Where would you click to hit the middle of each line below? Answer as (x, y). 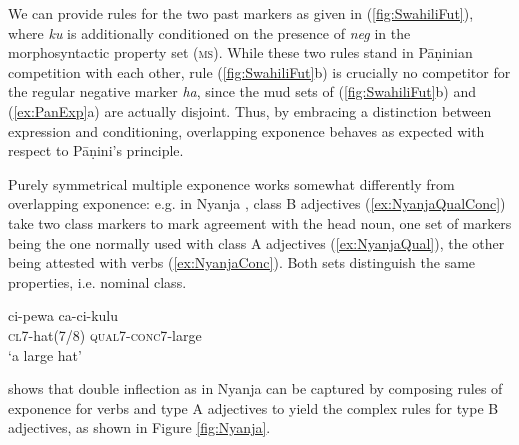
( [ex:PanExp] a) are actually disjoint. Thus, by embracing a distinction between (250, 110)
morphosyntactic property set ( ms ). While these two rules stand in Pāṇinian (240, 52)
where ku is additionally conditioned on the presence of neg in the (209, 32)
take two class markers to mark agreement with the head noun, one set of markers (260, 222)
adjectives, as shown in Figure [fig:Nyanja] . (139, 427)
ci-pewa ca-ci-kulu (63, 315)
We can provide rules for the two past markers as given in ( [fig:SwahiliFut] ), (241, 13)
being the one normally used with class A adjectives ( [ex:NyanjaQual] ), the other (256, 242)
